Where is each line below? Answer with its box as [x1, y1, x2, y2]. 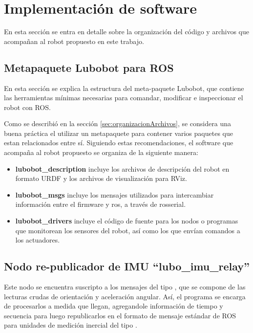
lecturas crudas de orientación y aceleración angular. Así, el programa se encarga [4, 291, 246, 301]
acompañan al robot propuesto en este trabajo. [4, 36, 144, 46]
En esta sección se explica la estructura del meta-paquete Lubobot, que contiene [4, 83, 244, 93]
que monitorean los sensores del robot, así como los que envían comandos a [15, 225, 240, 235]
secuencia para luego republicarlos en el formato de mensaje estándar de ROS [4, 310, 236, 320]
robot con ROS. [4, 102, 51, 112]
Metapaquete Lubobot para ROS [4, 60, 174, 75]
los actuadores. [15, 235, 60, 245]
